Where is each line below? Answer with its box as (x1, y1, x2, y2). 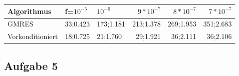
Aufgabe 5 (4, 57, 58, 73)
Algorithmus (8, 5, 52, 16)
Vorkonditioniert (8, 31, 58, 41)
